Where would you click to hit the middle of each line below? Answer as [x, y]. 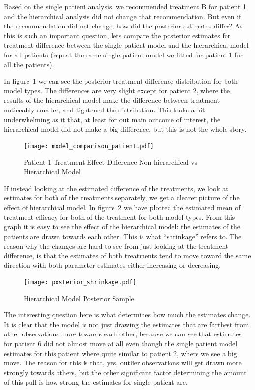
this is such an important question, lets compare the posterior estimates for [117, 35]
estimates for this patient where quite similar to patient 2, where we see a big [121, 353]
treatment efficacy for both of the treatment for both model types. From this [120, 217]
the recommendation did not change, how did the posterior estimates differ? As [123, 26]
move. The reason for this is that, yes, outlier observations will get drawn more [123, 363]
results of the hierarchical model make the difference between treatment [112, 100]
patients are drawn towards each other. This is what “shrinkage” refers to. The [123, 236]
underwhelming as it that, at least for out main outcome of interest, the [112, 119]
